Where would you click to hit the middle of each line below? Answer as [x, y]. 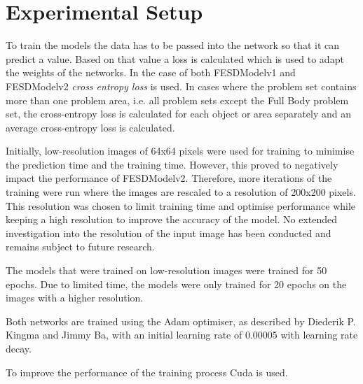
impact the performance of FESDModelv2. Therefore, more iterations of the [169, 178]
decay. [19, 348]
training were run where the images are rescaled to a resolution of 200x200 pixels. [181, 192]
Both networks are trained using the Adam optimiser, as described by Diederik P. [181, 321]
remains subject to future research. [80, 247]
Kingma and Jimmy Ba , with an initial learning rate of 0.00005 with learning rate [182, 335]
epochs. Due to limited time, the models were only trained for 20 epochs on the [176, 284]
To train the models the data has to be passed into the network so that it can [173, 45]
